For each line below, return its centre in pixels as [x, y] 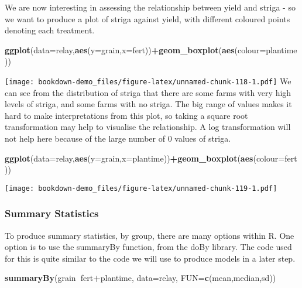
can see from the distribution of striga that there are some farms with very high [148, 92]
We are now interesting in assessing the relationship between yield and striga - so [150, 7]
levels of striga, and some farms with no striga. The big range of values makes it [148, 104]
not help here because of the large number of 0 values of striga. [118, 138]
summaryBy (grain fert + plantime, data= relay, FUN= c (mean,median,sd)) [140, 278]
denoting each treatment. [50, 30]
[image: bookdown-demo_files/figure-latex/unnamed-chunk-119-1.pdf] [141, 188]
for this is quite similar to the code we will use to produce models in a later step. [150, 258]
